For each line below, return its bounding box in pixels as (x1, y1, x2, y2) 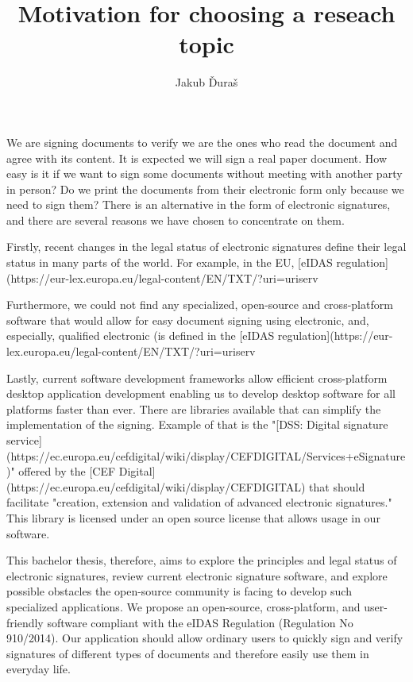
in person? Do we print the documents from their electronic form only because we (6, 180, 404, 197)
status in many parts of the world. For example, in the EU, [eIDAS (6, 254, 333, 271)
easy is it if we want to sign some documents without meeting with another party (6, 165, 403, 182)
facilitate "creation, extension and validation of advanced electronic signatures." (6, 494, 392, 511)
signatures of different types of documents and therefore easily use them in (6, 645, 369, 661)
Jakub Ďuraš (175, 74, 238, 91)
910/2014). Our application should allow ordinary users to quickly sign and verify (6, 630, 403, 646)
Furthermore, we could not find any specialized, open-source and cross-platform (6, 296, 393, 313)
